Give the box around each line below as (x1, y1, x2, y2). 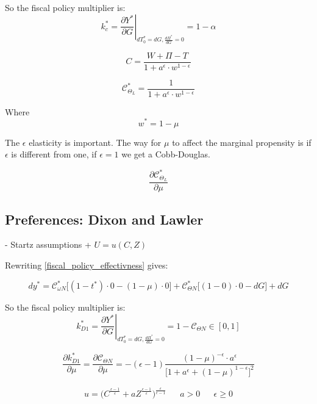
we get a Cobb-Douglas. (121, 148, 210, 161)
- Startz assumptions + (5, 238, 91, 251)
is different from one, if (11, 148, 97, 161)
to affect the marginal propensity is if (172, 135, 312, 148)
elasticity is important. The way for (29, 135, 162, 148)
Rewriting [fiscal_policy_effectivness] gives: (5, 258, 168, 271)
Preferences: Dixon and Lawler (5, 209, 204, 228)
